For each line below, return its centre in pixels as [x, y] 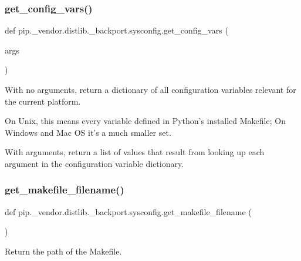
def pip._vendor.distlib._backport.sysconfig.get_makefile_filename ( [128, 211]
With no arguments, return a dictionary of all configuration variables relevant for [150, 89]
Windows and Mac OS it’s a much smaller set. [88, 132]
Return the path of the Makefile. [63, 251]
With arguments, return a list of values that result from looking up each [135, 152]
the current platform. [43, 101]
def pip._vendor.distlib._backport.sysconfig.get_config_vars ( [116, 30]
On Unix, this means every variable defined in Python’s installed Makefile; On [145, 121]
